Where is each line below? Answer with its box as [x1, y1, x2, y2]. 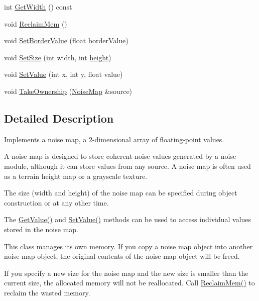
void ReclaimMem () [4, 18, 67, 29]
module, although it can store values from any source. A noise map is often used [4, 160, 251, 171]
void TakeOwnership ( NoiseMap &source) [4, 85, 133, 96]
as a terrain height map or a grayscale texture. [4, 170, 147, 181]
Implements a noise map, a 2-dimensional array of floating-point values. [4, 134, 224, 144]
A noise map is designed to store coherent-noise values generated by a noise [4, 151, 236, 161]
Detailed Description [4, 110, 114, 126]
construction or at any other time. [4, 197, 109, 208]
